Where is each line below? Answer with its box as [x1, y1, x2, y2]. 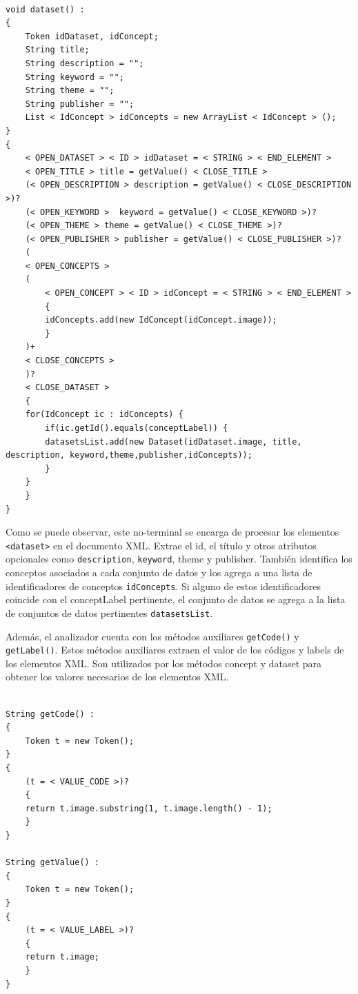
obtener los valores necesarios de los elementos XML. [6, 669, 229, 684]
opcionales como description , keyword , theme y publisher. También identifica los [6, 551, 352, 566]
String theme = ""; [25, 85, 115, 96]
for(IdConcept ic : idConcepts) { [25, 409, 183, 420]
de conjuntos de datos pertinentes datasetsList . [6, 605, 213, 620]
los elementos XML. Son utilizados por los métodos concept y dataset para [6, 656, 322, 670]
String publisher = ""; [25, 99, 135, 109]
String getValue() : [6, 858, 100, 868]
